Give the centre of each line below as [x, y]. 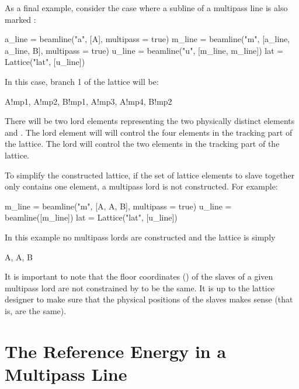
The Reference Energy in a [116, 351]
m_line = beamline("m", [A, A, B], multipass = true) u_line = [118, 206]
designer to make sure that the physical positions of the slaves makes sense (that [149, 299]
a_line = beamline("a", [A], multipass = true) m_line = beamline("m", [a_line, [147, 39]
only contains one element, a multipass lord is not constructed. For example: [141, 186]
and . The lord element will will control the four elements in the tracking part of [149, 132]
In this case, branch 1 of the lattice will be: [82, 81]
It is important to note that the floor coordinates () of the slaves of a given [139, 276]
